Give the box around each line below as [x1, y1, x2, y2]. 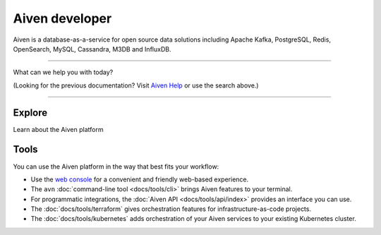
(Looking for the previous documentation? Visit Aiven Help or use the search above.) [13, 81, 259, 90]
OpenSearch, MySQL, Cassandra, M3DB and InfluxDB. [13, 44, 171, 53]
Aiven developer [13, 11, 112, 26]
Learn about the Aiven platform [13, 125, 104, 133]
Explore [13, 107, 48, 119]
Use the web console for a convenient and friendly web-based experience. [30, 175, 249, 183]
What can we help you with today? [13, 68, 114, 77]
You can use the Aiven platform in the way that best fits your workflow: [13, 162, 219, 171]
